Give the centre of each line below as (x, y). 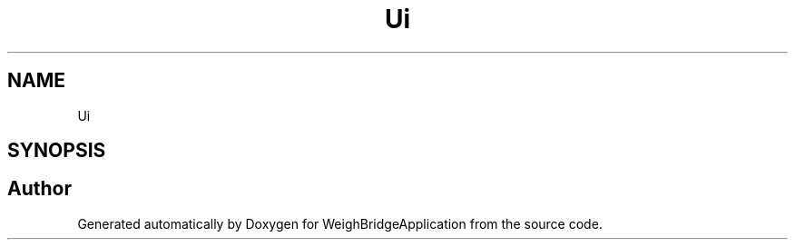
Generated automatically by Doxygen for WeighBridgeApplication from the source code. (340, 223)
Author (39, 189)
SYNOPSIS (57, 151)
